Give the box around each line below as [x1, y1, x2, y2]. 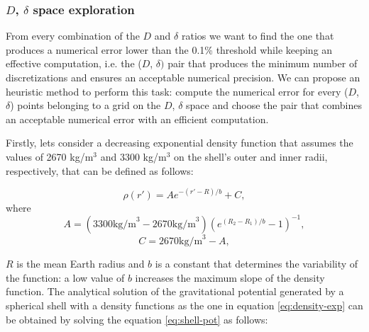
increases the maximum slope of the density [135, 270, 325, 285]
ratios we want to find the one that [181, 28, 334, 43]
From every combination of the [6, 28, 140, 43]
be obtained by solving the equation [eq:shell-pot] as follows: [6, 311, 268, 326]
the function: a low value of [6, 270, 125, 285]
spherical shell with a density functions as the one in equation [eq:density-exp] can [6, 298, 363, 313]
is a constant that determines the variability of [155, 256, 358, 271]
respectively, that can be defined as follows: [6, 163, 194, 178]
